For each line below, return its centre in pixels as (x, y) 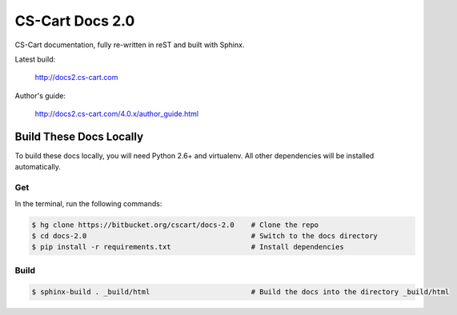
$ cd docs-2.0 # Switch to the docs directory (204, 235)
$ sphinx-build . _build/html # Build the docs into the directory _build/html (241, 292)
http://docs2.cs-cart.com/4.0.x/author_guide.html (117, 114)
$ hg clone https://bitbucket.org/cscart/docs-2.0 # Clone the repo (175, 225)
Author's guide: (40, 95)
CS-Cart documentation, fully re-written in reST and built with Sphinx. (130, 45)
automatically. (38, 167)
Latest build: (35, 59)
